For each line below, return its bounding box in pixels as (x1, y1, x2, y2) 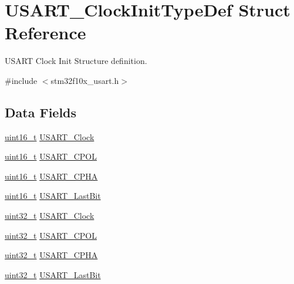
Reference (5, 21, 86, 45)
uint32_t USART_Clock (5, 209, 94, 222)
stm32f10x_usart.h (50, 74, 119, 86)
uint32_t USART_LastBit (5, 268, 101, 280)
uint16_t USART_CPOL (5, 150, 97, 163)
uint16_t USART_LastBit (5, 190, 101, 202)
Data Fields (5, 103, 77, 121)
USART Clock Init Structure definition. (5, 55, 147, 67)
